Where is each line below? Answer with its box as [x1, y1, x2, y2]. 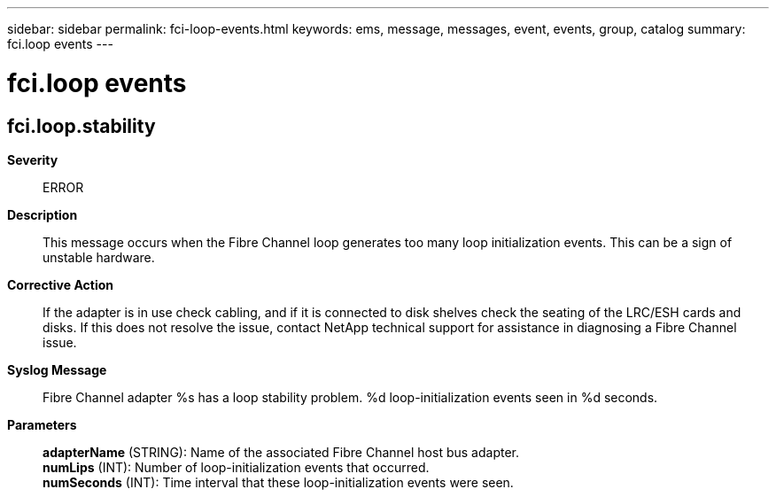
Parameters [7, 416, 77, 432]
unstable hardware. [43, 249, 155, 265]
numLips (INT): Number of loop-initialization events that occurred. [43, 459, 430, 475]
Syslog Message [7, 361, 107, 377]
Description [7, 206, 78, 222]
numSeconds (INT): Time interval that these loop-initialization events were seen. [43, 474, 514, 490]
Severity [7, 151, 58, 167]
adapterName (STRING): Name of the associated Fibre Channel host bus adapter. [43, 444, 519, 460]
